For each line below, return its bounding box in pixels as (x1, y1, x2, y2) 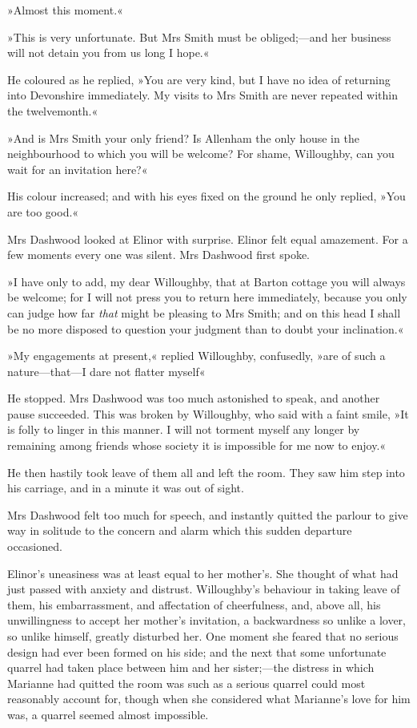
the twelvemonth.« (7, 102, 98, 119)
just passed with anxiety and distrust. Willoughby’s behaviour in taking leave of (7, 580, 400, 597)
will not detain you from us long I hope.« (7, 44, 210, 61)
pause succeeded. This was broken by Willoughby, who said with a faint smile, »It (7, 405, 409, 422)
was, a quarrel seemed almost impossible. (7, 706, 209, 722)
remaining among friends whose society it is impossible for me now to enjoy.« (7, 437, 387, 454)
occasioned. (7, 538, 62, 555)
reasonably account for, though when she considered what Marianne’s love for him (7, 690, 411, 707)
